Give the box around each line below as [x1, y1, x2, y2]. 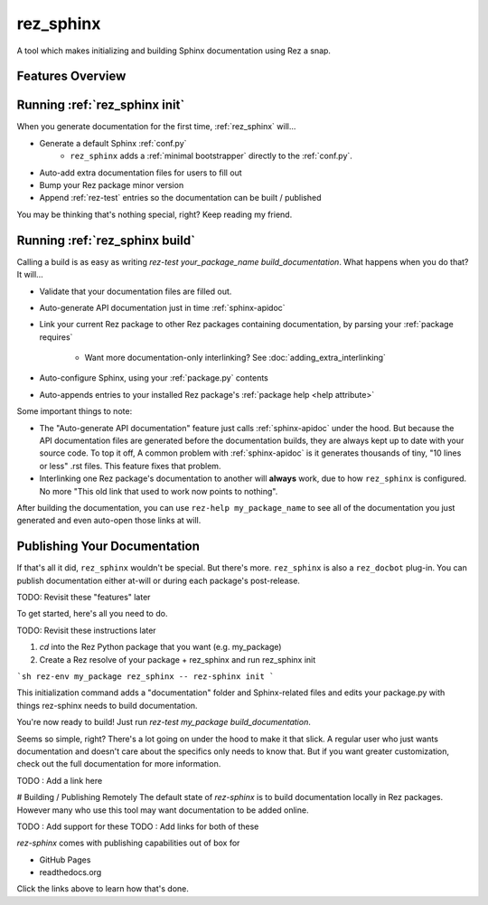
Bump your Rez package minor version [39, 180, 184, 191]
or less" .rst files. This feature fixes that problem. [39, 460, 221, 471]
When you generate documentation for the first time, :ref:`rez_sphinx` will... [16, 121, 296, 132]
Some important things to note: [16, 406, 133, 417]
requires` [39, 331, 73, 343]
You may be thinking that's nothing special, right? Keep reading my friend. [16, 209, 293, 220]
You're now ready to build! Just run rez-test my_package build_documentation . [16, 717, 311, 728]
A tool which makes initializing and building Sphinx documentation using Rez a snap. [16, 45, 332, 56]
